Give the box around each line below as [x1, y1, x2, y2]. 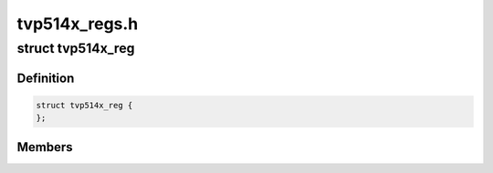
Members [16, 139, 73, 155]
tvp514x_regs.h [16, 14, 139, 34]
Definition [16, 70, 75, 86]
